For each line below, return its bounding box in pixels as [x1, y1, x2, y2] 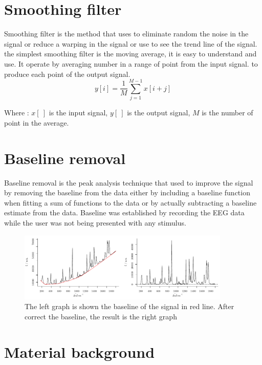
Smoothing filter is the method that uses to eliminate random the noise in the [4, 28, 249, 39]
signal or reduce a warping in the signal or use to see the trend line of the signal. [4, 38, 257, 49]
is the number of [202, 107, 253, 118]
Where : [4, 107, 29, 118]
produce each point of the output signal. [4, 68, 130, 79]
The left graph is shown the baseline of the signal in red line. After [25, 301, 234, 312]
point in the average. [4, 117, 69, 128]
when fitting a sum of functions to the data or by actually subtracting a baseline [4, 197, 257, 208]
